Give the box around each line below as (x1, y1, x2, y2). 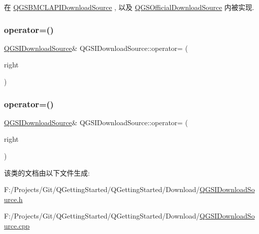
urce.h (4, 194, 23, 204)
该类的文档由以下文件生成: (4, 167, 90, 178)
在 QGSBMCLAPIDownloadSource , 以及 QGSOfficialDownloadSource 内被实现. (4, 2, 255, 12)
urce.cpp (4, 220, 30, 231)
